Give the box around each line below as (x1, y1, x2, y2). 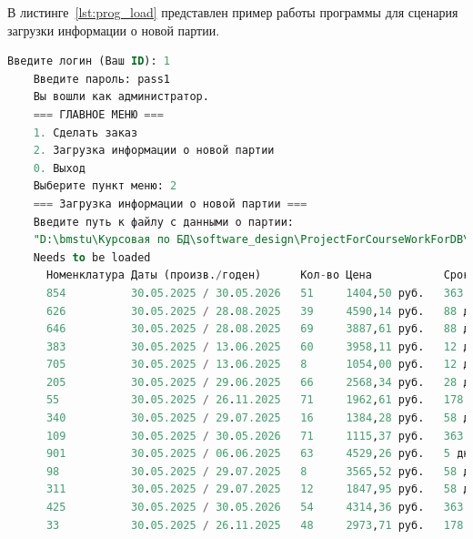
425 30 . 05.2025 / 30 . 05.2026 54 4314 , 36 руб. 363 (45, 501, 464, 514)
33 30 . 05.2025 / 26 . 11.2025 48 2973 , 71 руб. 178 (45, 518, 464, 532)
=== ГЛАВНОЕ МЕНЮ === (33, 107, 164, 121)
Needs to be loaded (33, 250, 151, 264)
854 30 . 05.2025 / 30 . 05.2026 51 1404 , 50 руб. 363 (45, 286, 464, 300)
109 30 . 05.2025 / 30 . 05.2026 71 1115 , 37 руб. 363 (45, 429, 464, 442)
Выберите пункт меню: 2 (33, 179, 177, 193)
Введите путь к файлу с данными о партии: (33, 215, 294, 229)
